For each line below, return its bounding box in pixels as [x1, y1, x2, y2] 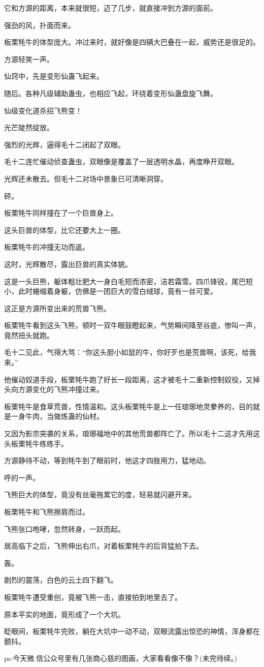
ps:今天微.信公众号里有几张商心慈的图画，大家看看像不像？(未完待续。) [4, 653, 237, 663]
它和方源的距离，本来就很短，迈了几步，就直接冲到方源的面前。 [4, 3, 217, 13]
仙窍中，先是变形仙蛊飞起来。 [4, 71, 104, 81]
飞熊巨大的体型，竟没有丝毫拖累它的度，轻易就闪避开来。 [4, 489, 196, 500]
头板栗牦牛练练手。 [4, 438, 68, 448]
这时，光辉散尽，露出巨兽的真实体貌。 [4, 258, 132, 269]
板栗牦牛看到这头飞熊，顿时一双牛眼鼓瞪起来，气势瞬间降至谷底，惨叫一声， [4, 320, 260, 330]
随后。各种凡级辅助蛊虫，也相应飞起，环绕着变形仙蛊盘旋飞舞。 [4, 87, 217, 98]
